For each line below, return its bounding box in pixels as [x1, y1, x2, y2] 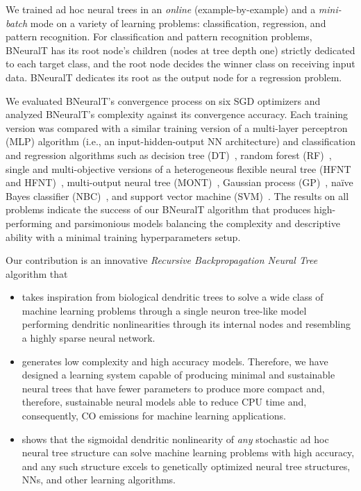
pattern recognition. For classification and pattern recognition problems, [6, 29, 312, 44]
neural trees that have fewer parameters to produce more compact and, [22, 381, 325, 395]
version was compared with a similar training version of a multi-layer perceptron [6, 120, 348, 135]
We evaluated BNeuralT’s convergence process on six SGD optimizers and [6, 93, 321, 108]
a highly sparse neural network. [22, 331, 156, 345]
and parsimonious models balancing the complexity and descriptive [55, 215, 340, 230]
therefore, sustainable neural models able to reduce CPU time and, [22, 394, 307, 409]
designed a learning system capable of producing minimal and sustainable [22, 367, 335, 382]
